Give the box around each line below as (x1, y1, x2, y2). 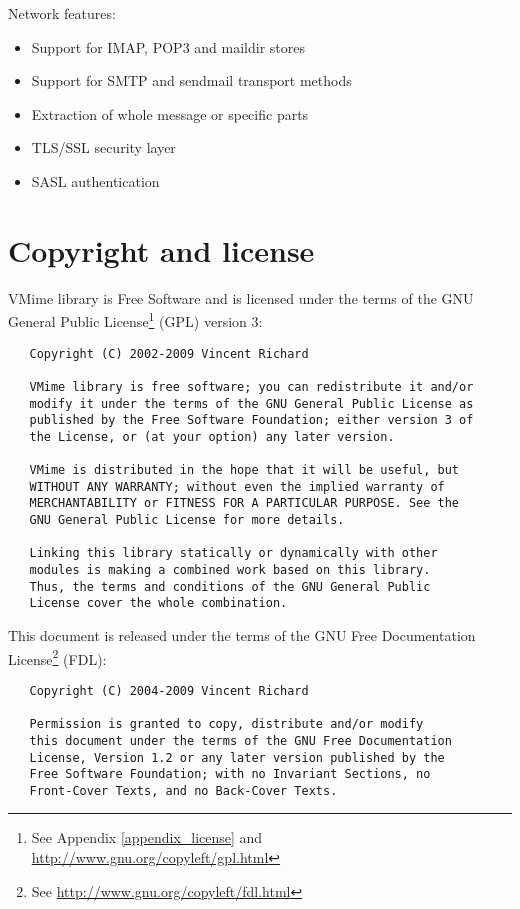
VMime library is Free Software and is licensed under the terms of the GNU (8, 287, 474, 308)
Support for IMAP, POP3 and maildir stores (31, 36, 305, 57)
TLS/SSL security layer (31, 137, 176, 158)
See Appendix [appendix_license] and (31, 827, 263, 848)
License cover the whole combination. (29, 596, 288, 611)
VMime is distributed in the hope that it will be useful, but (29, 463, 460, 478)
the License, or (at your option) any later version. (29, 429, 395, 444)
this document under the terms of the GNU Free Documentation (29, 733, 452, 748)
